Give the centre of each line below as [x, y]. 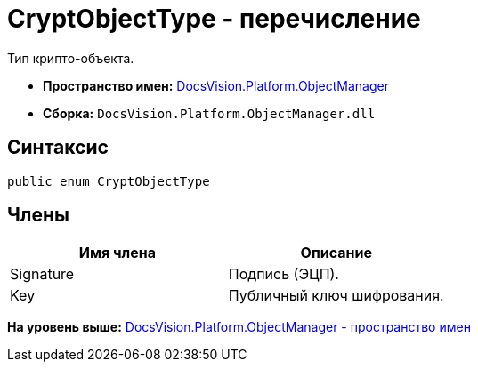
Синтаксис [58, 148]
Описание [336, 253]
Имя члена [117, 253]
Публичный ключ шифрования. [336, 296]
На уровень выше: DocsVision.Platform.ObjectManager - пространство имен [239, 327]
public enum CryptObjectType [109, 181]
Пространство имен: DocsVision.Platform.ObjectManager [216, 85]
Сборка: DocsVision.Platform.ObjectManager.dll [209, 113]
